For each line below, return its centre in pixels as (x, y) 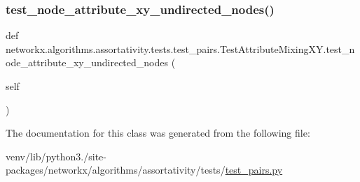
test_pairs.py (254, 170)
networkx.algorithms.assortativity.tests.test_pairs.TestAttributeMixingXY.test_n (180, 48)
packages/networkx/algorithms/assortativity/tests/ (116, 170)
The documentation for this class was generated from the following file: (158, 133)
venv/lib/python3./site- (56, 156)
